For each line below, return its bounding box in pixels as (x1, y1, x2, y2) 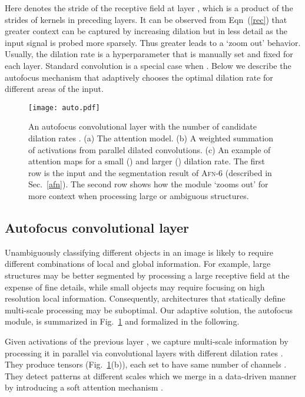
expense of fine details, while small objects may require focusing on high (5, 280, 265, 293)
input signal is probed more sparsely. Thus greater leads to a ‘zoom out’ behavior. (5, 36, 301, 48)
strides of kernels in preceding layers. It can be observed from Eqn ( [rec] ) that (5, 13, 287, 25)
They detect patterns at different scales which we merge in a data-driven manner (5, 369, 297, 382)
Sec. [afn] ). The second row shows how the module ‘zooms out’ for (28, 178, 268, 190)
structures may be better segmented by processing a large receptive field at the (5, 269, 290, 281)
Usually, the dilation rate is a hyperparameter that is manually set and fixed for (5, 48, 293, 60)
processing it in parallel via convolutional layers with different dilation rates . (5, 346, 283, 359)
